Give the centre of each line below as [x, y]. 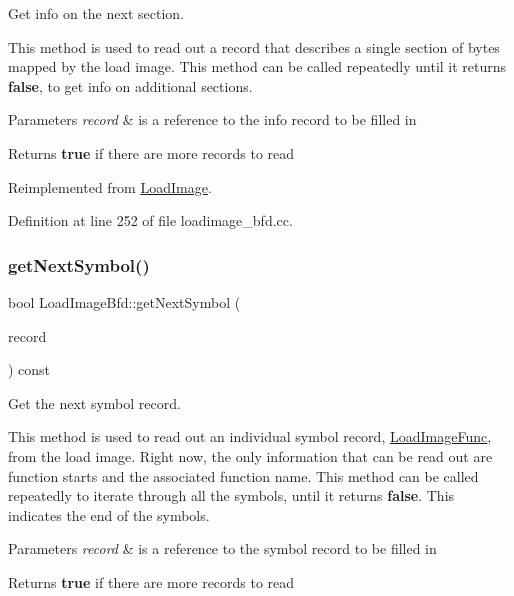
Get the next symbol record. [94, 402]
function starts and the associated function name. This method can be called [243, 475]
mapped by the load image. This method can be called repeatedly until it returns [257, 66]
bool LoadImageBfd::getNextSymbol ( [124, 301]
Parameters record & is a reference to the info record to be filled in [212, 119]
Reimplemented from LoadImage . [110, 186]
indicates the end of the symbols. [109, 514]
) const [29, 369]
